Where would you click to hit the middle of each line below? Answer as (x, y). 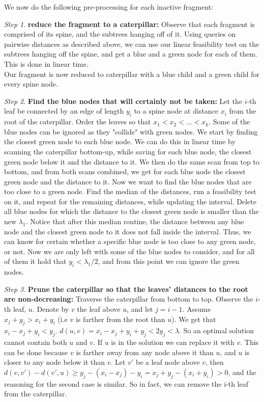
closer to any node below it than (55, 362)
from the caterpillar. (36, 394)
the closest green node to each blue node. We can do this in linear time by (120, 141)
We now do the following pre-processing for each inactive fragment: (109, 7)
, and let (140, 309)
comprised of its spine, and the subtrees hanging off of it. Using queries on (120, 34)
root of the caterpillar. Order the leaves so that (78, 122)
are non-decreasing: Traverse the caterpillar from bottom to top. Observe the (129, 299)
